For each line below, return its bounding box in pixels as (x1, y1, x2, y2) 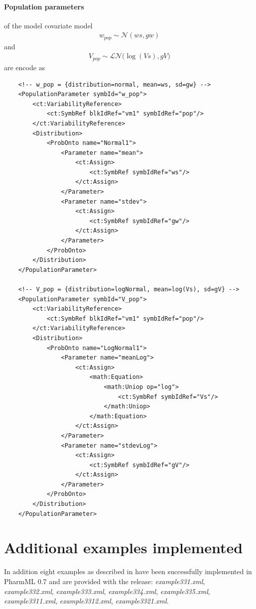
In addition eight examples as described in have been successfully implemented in (4, 566, 252, 577)
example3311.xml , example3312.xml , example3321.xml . (4, 596, 169, 606)
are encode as (4, 62, 45, 72)
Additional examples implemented (4, 537, 243, 558)
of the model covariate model (4, 20, 93, 30)
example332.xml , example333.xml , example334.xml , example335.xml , (4, 586, 210, 596)
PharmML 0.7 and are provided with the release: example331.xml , (4, 576, 205, 586)
